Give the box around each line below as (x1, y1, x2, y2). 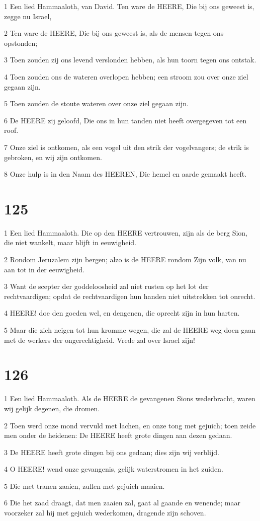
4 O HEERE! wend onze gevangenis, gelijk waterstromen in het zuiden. (4, 464, 223, 474)
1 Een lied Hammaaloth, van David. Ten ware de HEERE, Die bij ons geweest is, (4, 1, 254, 11)
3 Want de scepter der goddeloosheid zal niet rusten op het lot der (4, 281, 209, 291)
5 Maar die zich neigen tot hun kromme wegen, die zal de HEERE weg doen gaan (4, 325, 256, 335)
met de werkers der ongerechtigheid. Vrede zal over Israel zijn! (4, 334, 195, 345)
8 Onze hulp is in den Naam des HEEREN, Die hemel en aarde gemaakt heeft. (4, 169, 247, 179)
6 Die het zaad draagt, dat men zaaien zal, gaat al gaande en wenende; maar (4, 497, 241, 508)
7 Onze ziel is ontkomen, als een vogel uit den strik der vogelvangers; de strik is (4, 141, 249, 152)
